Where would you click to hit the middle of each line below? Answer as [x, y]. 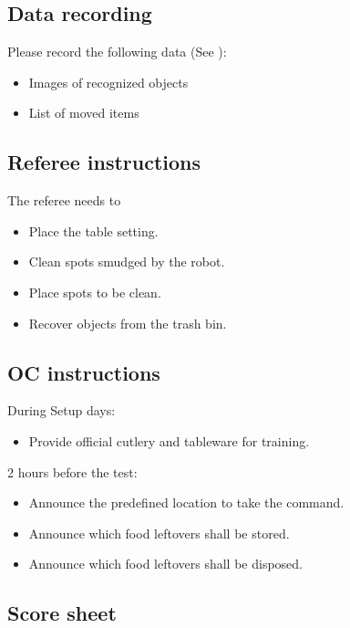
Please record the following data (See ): [117, 52]
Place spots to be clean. [95, 292]
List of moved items [84, 113]
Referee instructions [104, 162]
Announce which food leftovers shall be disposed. [165, 564]
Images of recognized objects [108, 82]
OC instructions [84, 372]
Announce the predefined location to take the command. [186, 502]
